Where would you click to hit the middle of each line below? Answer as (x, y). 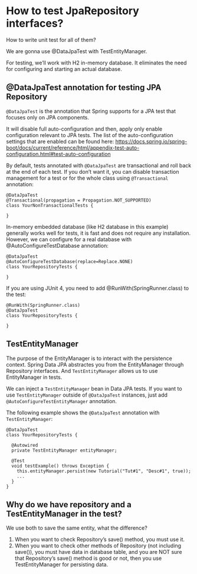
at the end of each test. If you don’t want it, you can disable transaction (93, 171)
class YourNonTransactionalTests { (50, 205)
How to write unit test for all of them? (51, 40)
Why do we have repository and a (69, 505)
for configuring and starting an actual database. (64, 69)
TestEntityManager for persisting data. (61, 565)
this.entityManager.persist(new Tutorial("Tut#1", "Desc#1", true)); (104, 471)
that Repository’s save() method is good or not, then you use (88, 558)
